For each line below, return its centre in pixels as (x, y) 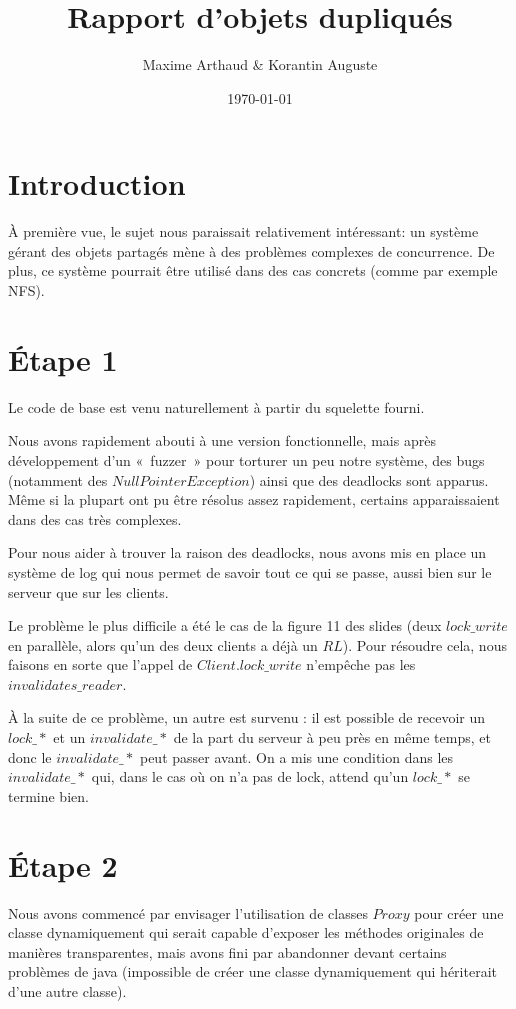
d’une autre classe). (67, 990)
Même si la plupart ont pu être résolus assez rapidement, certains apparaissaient (254, 499)
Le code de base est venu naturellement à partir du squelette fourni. (216, 406)
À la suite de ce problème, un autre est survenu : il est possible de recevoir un (246, 717)
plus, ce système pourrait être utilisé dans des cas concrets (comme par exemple (253, 270)
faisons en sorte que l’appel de (100, 664)
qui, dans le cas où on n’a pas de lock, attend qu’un (250, 776)
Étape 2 (63, 864)
